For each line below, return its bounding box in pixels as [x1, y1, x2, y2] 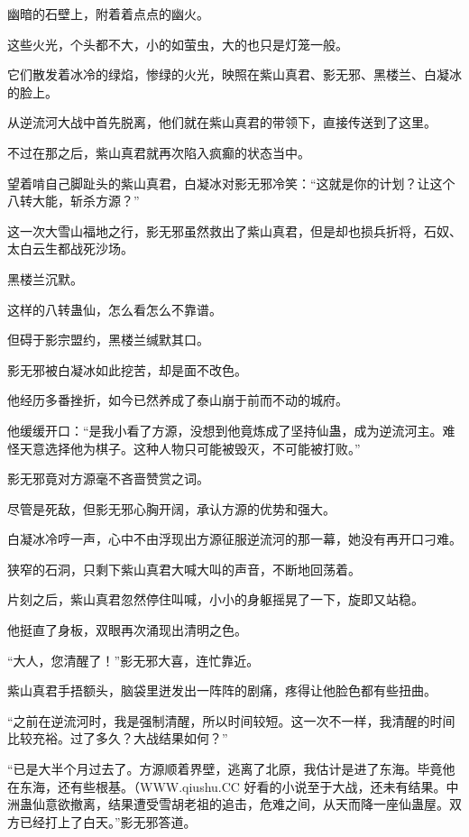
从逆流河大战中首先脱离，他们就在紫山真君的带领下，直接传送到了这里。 [7, 113, 437, 132]
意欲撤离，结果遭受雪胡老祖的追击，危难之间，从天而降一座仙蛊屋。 [44, 795, 449, 814]
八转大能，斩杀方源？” [7, 191, 140, 210]
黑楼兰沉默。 [7, 269, 83, 288]
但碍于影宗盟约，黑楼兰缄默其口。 [7, 330, 209, 349]
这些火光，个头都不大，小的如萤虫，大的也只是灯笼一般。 [7, 34, 348, 53]
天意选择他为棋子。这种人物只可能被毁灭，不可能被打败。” [19, 438, 361, 457]
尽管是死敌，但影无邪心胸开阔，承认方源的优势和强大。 [7, 499, 336, 518]
